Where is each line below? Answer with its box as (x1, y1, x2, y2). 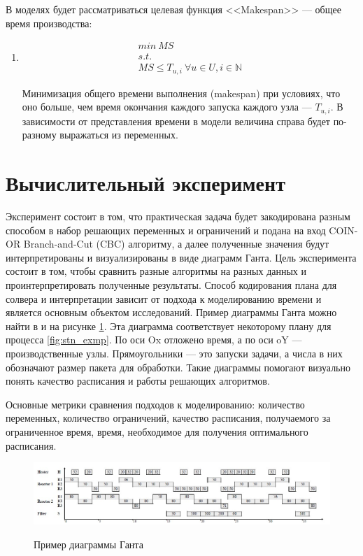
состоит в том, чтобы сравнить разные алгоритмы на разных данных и (6, 264, 307, 278)
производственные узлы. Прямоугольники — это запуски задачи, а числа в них (6, 346, 343, 361)
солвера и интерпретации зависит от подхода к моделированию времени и (6, 291, 322, 306)
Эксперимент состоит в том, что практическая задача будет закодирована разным (6, 209, 350, 224)
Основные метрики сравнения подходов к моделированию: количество (6, 397, 305, 411)
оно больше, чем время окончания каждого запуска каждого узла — (22, 99, 312, 114)
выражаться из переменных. (59, 127, 178, 142)
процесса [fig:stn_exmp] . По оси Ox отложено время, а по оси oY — (6, 332, 302, 347)
